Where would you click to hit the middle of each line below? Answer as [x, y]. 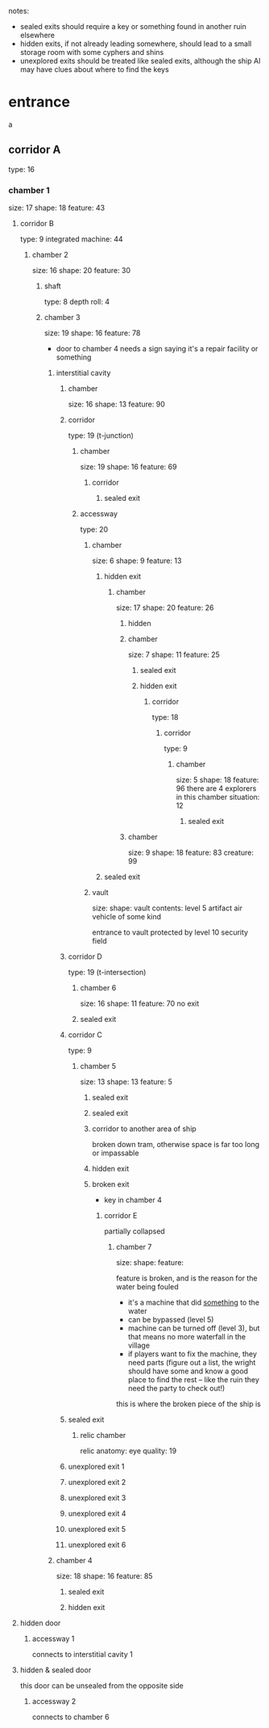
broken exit [111, 1184]
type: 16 [21, 169]
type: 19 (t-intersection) [107, 973]
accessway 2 [54, 1701]
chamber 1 [29, 190]
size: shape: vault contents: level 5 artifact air [168, 908]
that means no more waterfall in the [187, 1337]
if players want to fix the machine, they [192, 1354]
